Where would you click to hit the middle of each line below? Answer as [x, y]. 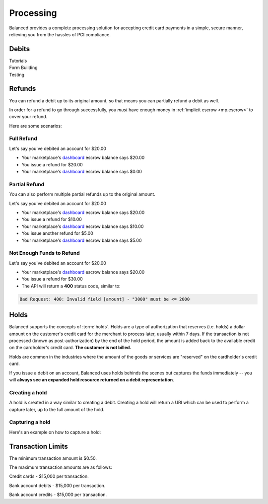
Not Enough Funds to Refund [45, 253]
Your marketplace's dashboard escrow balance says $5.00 [82, 240]
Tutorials [18, 61]
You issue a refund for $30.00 [52, 279]
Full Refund [23, 139]
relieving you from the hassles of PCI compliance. [60, 34]
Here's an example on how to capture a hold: [55, 432]
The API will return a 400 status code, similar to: [71, 286]
